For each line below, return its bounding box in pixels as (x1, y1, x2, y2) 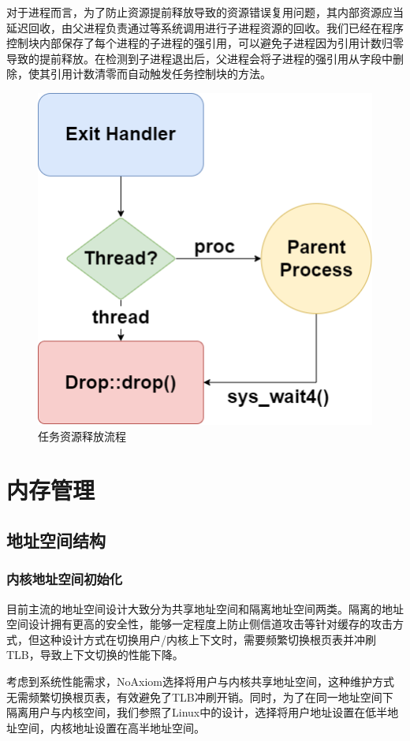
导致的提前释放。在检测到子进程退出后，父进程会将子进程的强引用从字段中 (6, 50, 393, 66)
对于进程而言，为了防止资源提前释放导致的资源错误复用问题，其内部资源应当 (6, 4, 404, 20)
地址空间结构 (6, 527, 106, 552)
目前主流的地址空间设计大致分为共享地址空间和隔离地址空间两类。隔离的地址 (6, 600, 404, 616)
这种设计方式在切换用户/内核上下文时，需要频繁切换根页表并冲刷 (39, 631, 376, 647)
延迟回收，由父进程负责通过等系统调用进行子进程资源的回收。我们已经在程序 (6, 19, 404, 35)
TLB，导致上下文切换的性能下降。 (6, 646, 184, 663)
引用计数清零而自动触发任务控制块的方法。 (50, 65, 271, 82)
